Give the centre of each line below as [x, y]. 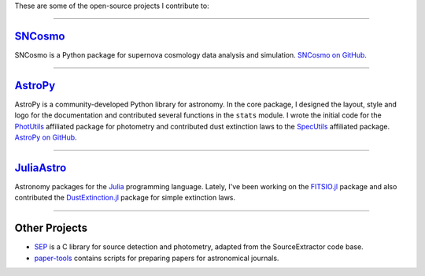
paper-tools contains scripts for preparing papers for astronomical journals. [157, 258]
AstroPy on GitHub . [46, 137]
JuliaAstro [41, 168]
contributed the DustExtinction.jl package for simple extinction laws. [125, 198]
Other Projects [51, 228]
